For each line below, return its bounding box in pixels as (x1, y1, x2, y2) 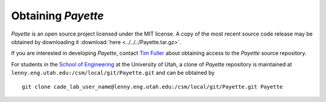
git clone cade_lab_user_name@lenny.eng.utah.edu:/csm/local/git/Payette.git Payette (22, 83, 283, 90)
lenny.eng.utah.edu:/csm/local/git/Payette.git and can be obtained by (11, 69, 215, 77)
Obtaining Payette (11, 9, 104, 22)
